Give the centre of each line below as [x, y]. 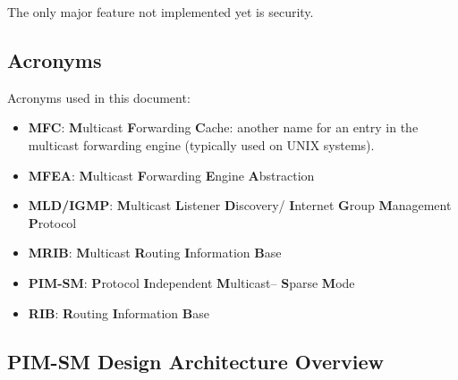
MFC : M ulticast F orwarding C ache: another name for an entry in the [223, 127]
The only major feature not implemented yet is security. [161, 12]
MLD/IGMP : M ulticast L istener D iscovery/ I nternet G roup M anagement [240, 205]
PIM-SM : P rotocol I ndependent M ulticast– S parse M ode [191, 282]
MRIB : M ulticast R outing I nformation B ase [155, 253]
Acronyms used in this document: [99, 97]
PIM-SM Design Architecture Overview [196, 361]
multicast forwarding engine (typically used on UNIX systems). [201, 144]
